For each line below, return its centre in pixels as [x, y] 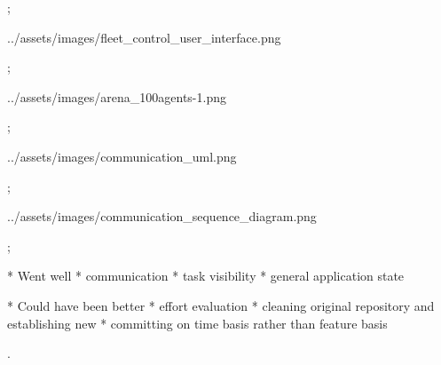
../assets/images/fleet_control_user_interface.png [144, 37]
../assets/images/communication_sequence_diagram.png [162, 216]
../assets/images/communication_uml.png [122, 156]
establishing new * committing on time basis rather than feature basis [197, 323]
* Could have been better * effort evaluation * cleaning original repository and [221, 305]
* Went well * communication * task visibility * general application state [206, 276]
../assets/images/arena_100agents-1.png [117, 96]
